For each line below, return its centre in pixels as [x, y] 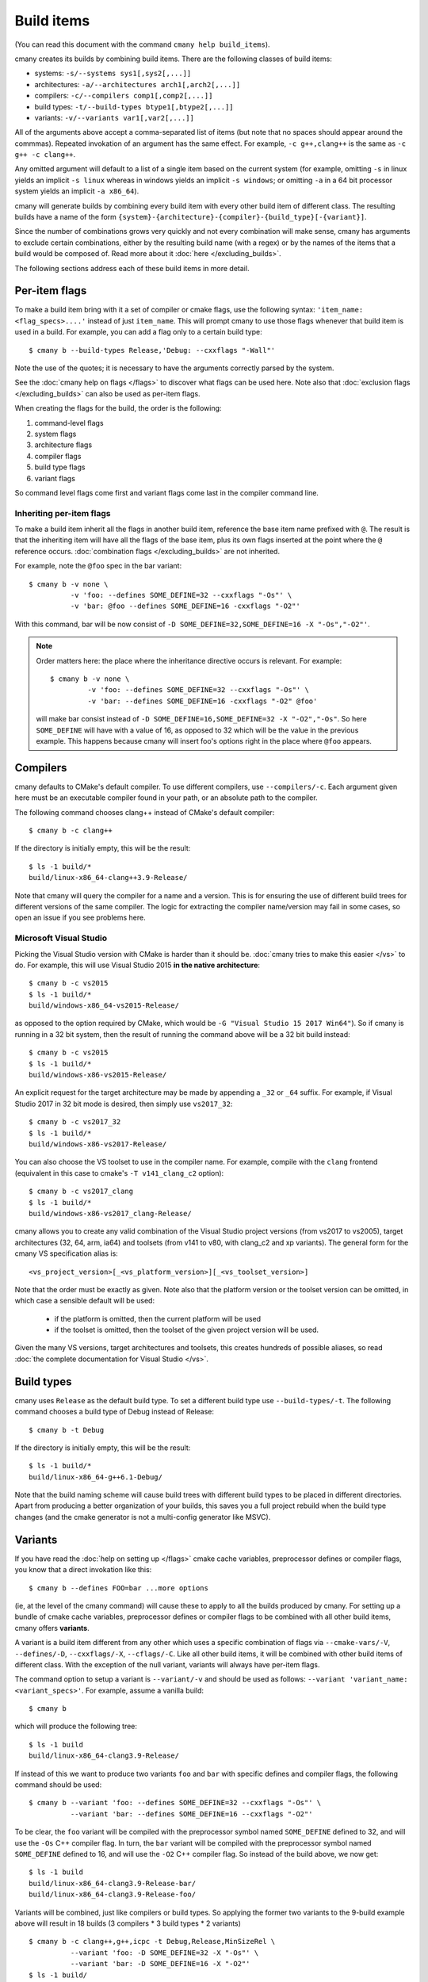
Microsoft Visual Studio [61, 938]
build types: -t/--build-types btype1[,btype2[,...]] [134, 106]
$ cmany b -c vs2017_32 [75, 1122]
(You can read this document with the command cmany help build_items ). [142, 44]
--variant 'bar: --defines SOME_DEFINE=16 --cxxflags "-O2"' [191, 1814]
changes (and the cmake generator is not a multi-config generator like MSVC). [143, 1517]
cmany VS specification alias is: [66, 1253]
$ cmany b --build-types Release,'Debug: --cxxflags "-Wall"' [152, 350]
